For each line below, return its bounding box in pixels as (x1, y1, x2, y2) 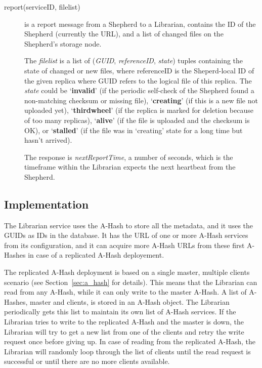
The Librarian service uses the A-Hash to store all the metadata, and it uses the (4, 220, 253, 230)
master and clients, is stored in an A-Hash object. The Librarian (30, 296, 230, 307)
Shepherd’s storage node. (24, 38, 102, 49)
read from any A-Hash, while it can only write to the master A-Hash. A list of (4, 287, 247, 297)
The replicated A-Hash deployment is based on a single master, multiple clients (4, 267, 250, 277)
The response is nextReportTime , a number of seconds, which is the (24, 151, 233, 162)
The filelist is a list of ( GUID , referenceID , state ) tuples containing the (24, 55, 243, 66)
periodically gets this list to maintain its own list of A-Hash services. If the (4, 306, 236, 317)
